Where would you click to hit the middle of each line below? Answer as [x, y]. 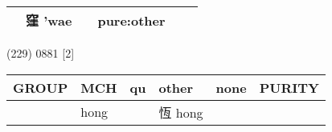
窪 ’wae [49, 20]
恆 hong [181, 112]
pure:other [131, 20]
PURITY [289, 87]
